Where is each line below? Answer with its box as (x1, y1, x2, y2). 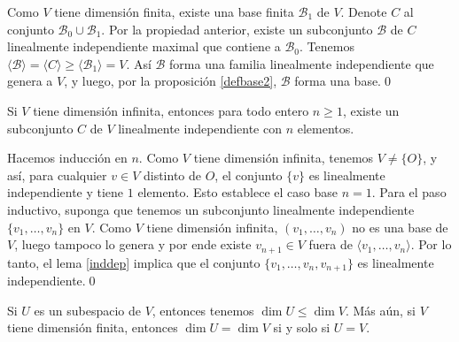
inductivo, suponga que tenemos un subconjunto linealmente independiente (7, 200, 415, 218)
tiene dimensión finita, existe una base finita (54, 3, 294, 20)
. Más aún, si (345, 300, 416, 319)
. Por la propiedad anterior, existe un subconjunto (101, 19, 373, 38)
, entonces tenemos (152, 300, 254, 319)
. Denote (340, 3, 387, 20)
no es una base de (352, 217, 448, 236)
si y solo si (273, 318, 331, 337)
